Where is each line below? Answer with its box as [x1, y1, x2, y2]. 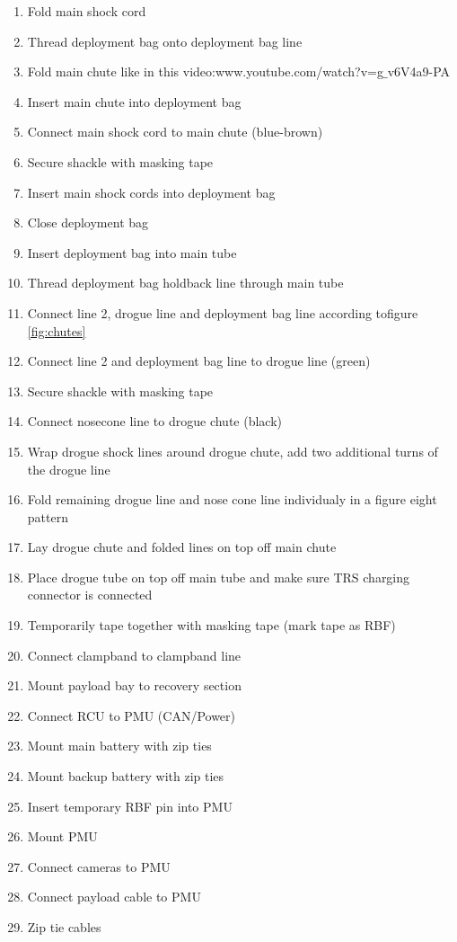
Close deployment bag [27, 213, 149, 232]
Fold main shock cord [27, 2, 146, 20]
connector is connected [27, 585, 153, 604]
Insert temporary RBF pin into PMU [27, 796, 233, 815]
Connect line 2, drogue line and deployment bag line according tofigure [27, 303, 418, 322]
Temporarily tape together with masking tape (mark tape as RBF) [27, 616, 396, 635]
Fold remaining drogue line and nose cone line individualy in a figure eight [27, 490, 437, 509]
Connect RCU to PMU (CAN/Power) [27, 706, 236, 724]
